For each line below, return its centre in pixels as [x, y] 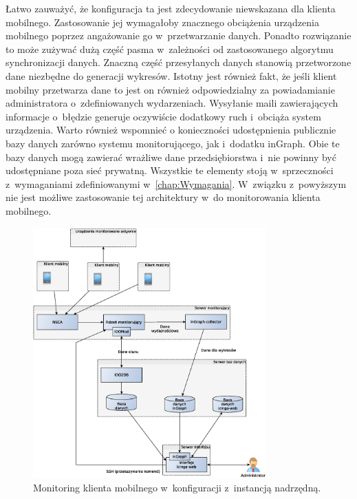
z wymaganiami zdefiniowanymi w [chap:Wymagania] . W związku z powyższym [176, 183]
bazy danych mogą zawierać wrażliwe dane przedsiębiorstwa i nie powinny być [171, 157]
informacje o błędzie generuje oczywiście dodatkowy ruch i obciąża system [163, 116]
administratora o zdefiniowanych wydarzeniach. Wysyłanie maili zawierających [172, 103]
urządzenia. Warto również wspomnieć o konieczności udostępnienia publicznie [171, 130]
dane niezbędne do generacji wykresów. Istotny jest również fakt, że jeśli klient [171, 75]
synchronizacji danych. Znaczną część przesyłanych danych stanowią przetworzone [178, 62]
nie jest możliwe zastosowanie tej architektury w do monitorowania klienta [163, 197]
